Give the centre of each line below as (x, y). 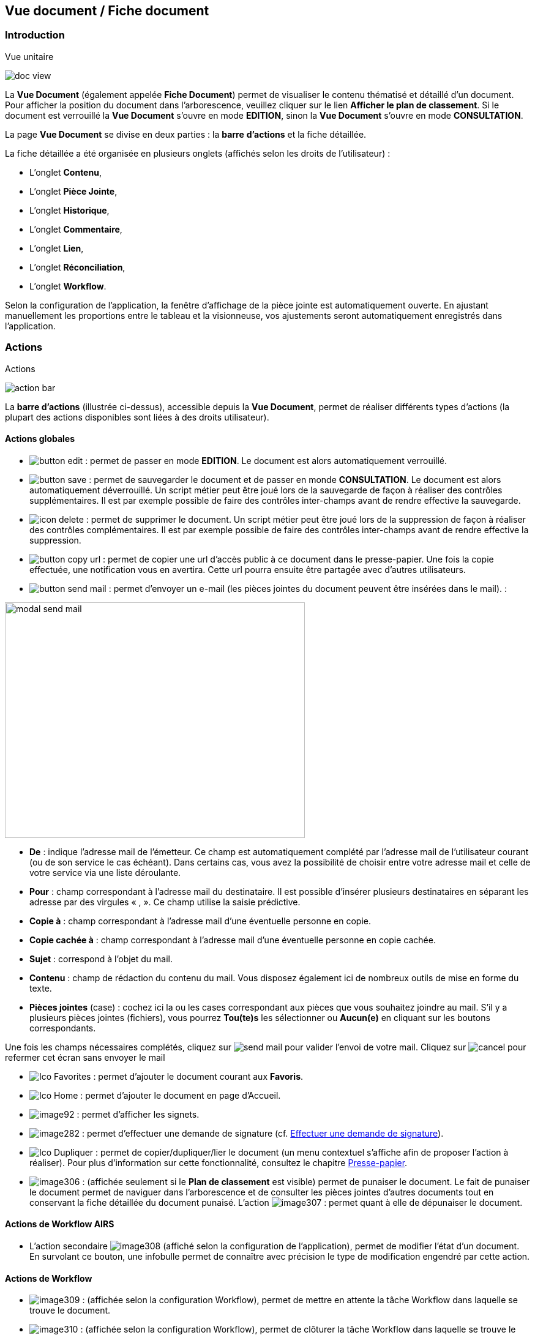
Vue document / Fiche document (107, 11)
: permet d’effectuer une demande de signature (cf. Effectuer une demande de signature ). (263, 1133)
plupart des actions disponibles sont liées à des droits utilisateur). (137, 417)
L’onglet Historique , (69, 210)
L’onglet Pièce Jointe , (73, 191)
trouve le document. (70, 1311)
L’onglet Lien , (57, 248)
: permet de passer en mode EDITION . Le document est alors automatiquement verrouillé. (266, 460)
